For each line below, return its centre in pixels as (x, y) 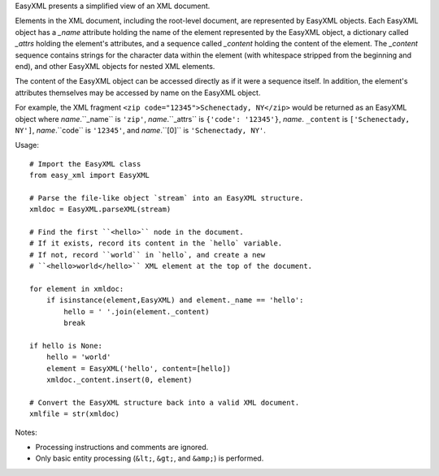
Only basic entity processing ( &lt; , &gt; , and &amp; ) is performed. (150, 458)
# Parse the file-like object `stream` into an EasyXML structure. (167, 198)
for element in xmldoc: (77, 289)
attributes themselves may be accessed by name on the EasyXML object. (138, 93)
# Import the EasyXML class (85, 164)
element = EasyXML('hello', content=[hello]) (139, 368)
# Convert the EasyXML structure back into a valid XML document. (165, 402)
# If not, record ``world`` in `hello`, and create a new (148, 255)
